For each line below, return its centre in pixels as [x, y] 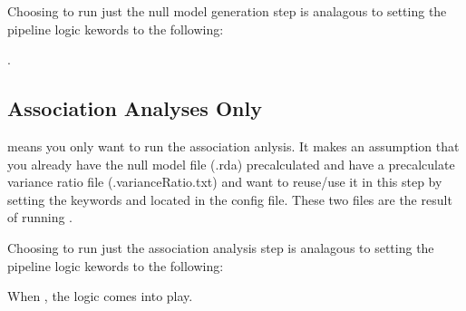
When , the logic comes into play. [100, 296]
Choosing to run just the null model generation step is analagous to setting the [227, 11]
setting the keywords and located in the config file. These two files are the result [230, 199]
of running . [40, 217]
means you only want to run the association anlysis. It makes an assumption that [233, 146]
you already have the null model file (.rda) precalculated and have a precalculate [231, 164]
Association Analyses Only [135, 108]
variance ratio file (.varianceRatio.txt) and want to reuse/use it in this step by [225, 182]
